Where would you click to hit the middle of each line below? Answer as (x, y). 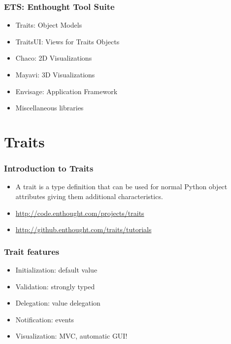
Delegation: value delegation (58, 303)
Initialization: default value (56, 269)
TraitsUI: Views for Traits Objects (67, 41)
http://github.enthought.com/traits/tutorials (83, 229)
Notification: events (45, 319)
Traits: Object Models (49, 25)
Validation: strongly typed (55, 286)
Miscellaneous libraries (49, 108)
